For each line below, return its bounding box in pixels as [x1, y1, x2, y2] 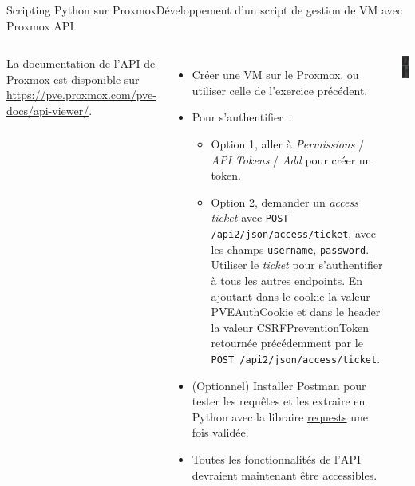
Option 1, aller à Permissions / [211, 135, 365, 152]
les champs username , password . [211, 240, 370, 257]
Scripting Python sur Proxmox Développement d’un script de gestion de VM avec [6, 2, 403, 18]
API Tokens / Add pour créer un [211, 151, 372, 168]
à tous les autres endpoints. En [211, 271, 363, 288]
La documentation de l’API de [6, 55, 156, 72]
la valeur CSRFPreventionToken [211, 318, 370, 335]
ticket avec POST [211, 209, 289, 226]
